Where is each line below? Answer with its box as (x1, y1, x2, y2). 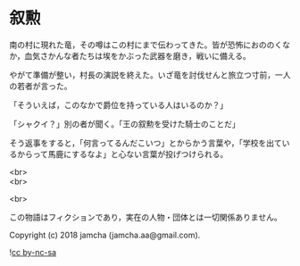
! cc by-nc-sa (9, 246, 56, 257)
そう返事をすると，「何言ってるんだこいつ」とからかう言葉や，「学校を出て (9, 137, 283, 148)
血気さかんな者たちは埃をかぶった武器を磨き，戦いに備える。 (24, 50, 252, 61)
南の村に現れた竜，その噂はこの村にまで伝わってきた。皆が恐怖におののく (9, 39, 283, 50)
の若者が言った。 (9, 80, 72, 91)
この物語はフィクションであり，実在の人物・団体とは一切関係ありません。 (9, 212, 283, 222)
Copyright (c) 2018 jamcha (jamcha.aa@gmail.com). (9, 229, 201, 240)
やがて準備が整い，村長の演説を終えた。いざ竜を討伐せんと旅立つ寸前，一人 (9, 69, 291, 80)
